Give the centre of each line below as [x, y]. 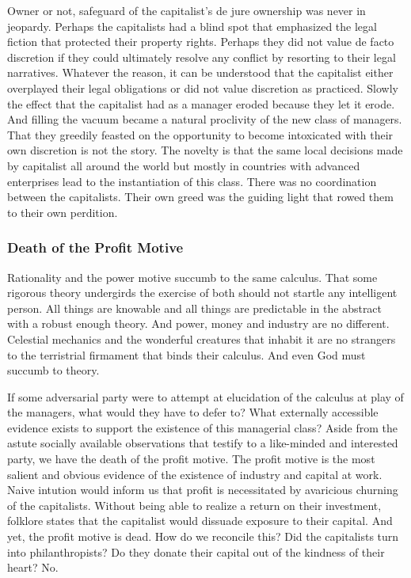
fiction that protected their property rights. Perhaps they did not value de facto [201, 42]
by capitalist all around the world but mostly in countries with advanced [184, 165]
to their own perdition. [63, 212]
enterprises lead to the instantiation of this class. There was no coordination [192, 181]
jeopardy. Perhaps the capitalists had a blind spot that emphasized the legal [192, 26]
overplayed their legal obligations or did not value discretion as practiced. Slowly [203, 87]
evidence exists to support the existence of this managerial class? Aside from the [203, 427]
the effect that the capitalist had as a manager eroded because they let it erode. [201, 103]
